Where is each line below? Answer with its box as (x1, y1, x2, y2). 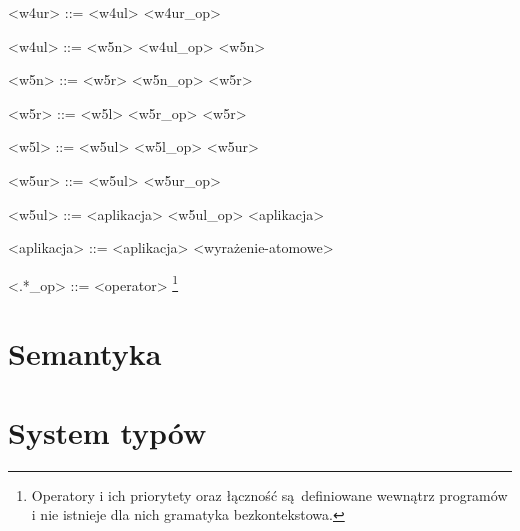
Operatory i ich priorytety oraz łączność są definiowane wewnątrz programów (31, 484, 508, 505)
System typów (8, 411, 207, 452)
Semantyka (8, 333, 162, 374)
